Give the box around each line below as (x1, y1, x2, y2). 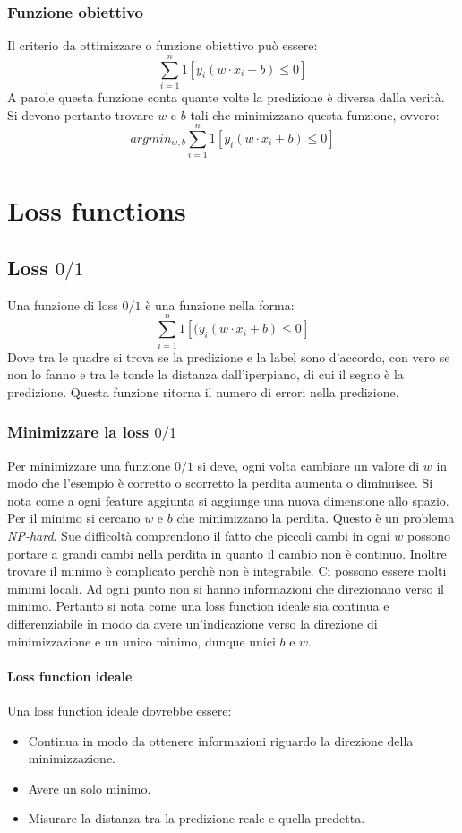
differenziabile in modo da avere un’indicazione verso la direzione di (7, 613, 378, 632)
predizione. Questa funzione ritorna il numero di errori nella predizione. (7, 382, 399, 401)
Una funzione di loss (7, 295, 118, 314)
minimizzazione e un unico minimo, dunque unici (7, 631, 276, 650)
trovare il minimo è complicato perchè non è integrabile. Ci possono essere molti (7, 561, 447, 580)
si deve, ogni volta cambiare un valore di (197, 456, 420, 474)
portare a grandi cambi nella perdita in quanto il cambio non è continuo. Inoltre (7, 543, 447, 562)
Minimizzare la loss (7, 421, 150, 443)
